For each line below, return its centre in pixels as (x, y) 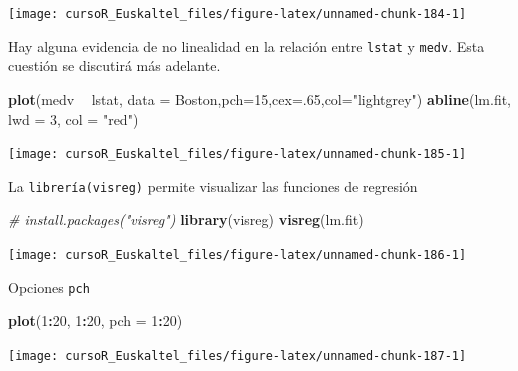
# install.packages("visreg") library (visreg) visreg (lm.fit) (186, 219)
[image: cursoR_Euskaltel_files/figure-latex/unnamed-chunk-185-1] (237, 154)
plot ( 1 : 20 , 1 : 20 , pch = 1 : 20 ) (95, 320)
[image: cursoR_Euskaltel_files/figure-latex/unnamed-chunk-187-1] (237, 355)
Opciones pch (49, 286)
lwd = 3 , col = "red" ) (73, 118)
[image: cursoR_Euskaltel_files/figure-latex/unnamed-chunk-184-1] (237, 14)
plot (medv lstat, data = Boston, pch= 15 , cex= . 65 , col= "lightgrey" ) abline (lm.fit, (259, 98)
